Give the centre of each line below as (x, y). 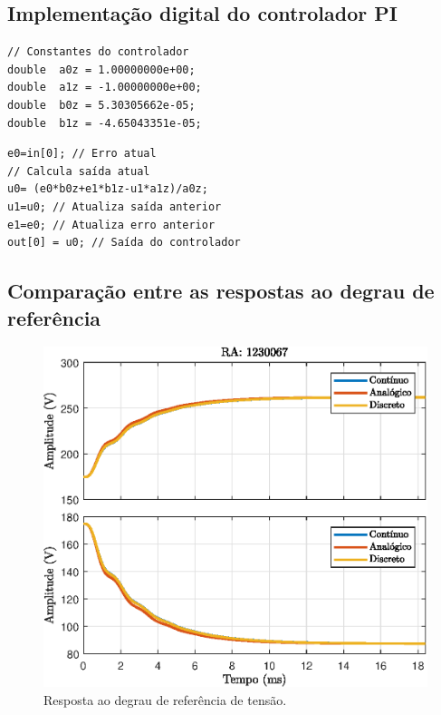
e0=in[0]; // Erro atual (82, 154)
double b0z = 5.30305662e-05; (101, 105)
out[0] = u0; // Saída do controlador (124, 243)
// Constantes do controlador (98, 52)
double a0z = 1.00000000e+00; (101, 69)
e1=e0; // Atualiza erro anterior (111, 225)
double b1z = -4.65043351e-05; (105, 123)
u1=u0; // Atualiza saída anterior (115, 206)
